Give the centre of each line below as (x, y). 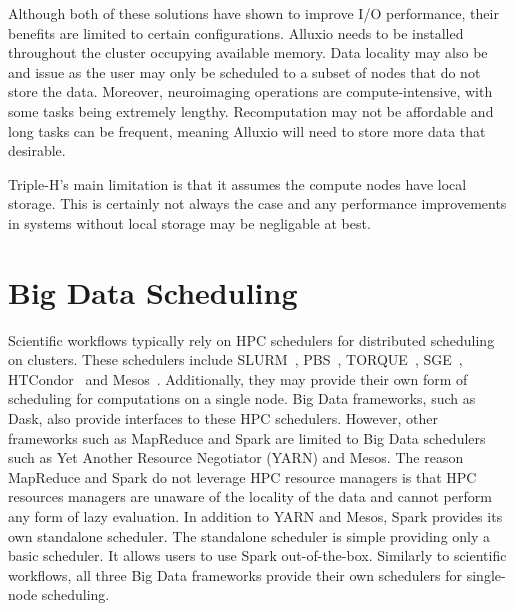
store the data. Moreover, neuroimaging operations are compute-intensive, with (250, 91)
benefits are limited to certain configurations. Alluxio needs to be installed (236, 32)
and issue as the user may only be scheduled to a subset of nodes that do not (244, 71)
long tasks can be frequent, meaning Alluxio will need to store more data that (247, 130)
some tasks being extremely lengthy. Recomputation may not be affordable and (251, 110)
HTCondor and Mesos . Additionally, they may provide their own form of (238, 378)
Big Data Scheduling (153, 291)
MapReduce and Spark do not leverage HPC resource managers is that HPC (242, 476)
